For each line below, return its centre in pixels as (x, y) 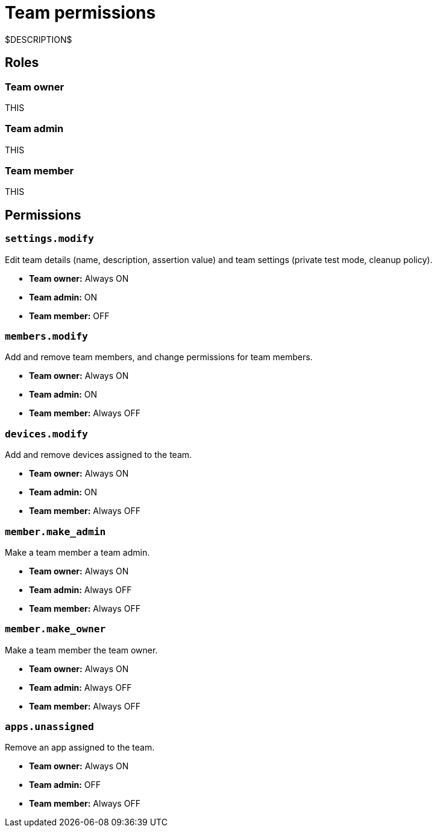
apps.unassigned (49, 727)
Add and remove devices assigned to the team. (99, 455)
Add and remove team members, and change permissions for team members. (159, 357)
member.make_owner (55, 629)
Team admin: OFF (65, 785)
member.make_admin (55, 532)
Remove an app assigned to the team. (80, 748)
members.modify (46, 337)
